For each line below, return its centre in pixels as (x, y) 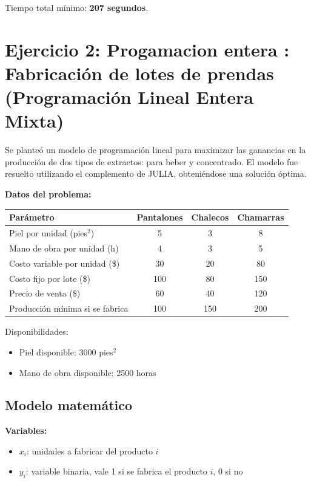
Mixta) (35, 121)
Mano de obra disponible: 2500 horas (88, 372)
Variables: (26, 430)
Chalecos (210, 217)
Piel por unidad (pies (48, 233)
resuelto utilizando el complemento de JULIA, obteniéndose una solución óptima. (156, 173)
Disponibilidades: (37, 331)
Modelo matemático (69, 405)
